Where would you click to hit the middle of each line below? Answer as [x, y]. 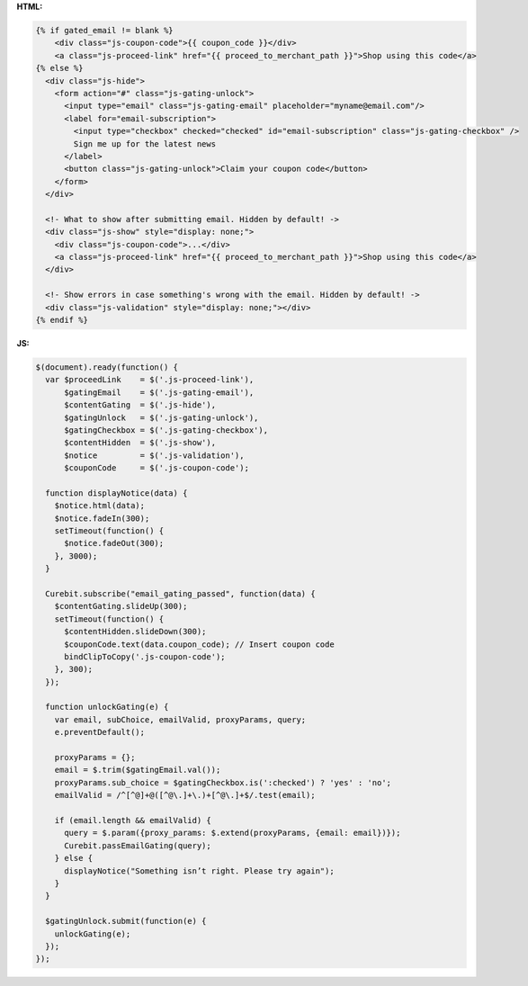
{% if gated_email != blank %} [105, 30]
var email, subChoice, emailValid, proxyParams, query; [180, 719]
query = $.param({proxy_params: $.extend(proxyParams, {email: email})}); [233, 833]
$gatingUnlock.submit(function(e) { [126, 921]
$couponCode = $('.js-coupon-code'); [157, 468]
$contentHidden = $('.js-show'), [140, 443]
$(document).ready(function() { [107, 367]
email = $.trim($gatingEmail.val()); [138, 770]
